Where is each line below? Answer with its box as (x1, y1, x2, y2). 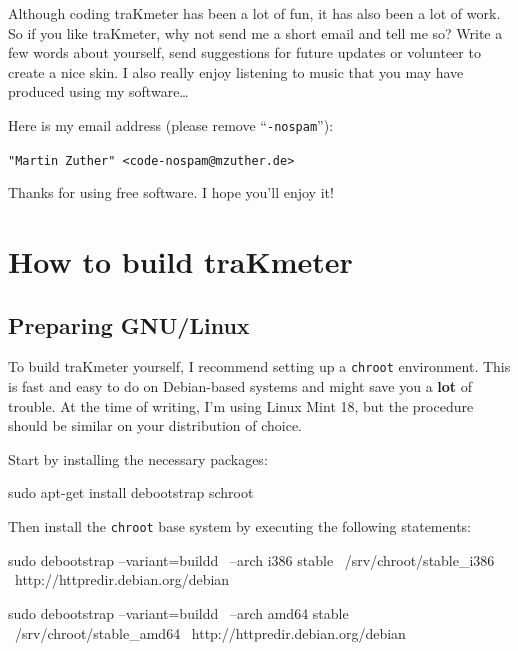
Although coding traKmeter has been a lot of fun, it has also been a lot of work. (8, 3, 501, 23)
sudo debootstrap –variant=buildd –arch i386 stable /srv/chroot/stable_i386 (8, 549, 495, 570)
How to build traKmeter (8, 241, 353, 282)
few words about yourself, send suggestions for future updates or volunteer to (8, 42, 481, 63)
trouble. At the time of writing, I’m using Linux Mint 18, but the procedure (8, 395, 474, 416)
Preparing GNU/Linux (8, 309, 250, 340)
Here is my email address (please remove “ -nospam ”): (8, 114, 334, 135)
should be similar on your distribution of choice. (8, 415, 302, 436)
